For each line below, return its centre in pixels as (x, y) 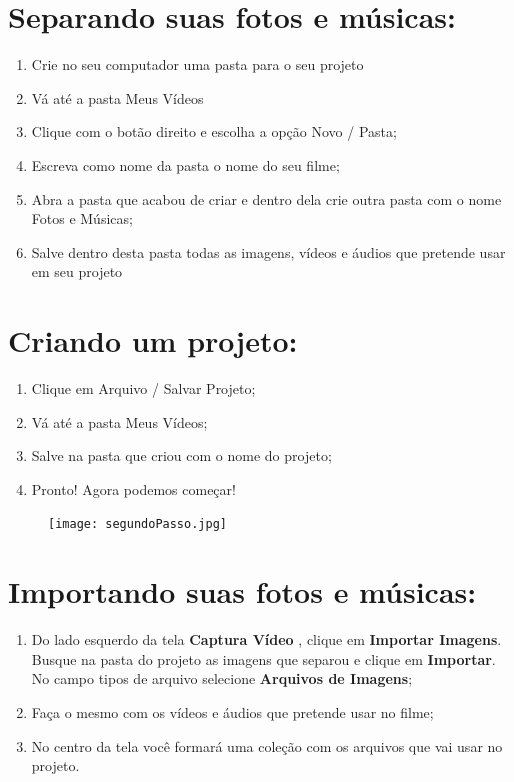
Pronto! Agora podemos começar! (133, 488)
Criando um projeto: (153, 340)
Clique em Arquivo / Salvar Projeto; (143, 388)
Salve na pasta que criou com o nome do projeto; (181, 455)
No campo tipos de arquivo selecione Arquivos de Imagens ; (222, 678)
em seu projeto (77, 271)
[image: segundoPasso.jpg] (137, 524)
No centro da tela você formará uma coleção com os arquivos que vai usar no (267, 745)
